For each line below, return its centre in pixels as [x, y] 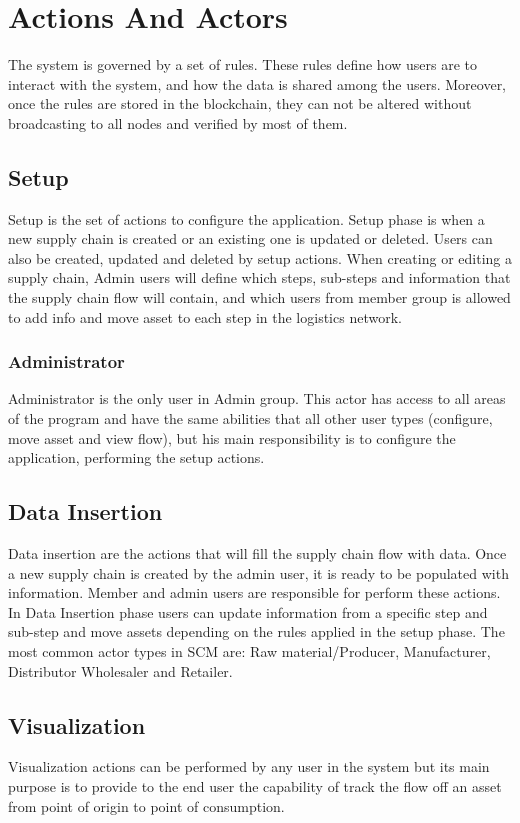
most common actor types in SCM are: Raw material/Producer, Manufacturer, [249, 651]
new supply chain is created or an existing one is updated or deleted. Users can [250, 238]
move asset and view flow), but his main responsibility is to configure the [232, 437]
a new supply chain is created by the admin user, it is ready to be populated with [258, 572]
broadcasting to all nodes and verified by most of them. [178, 122]
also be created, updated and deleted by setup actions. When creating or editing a [260, 257]
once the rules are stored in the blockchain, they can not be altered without [240, 103]
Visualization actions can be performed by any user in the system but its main [249, 766]
